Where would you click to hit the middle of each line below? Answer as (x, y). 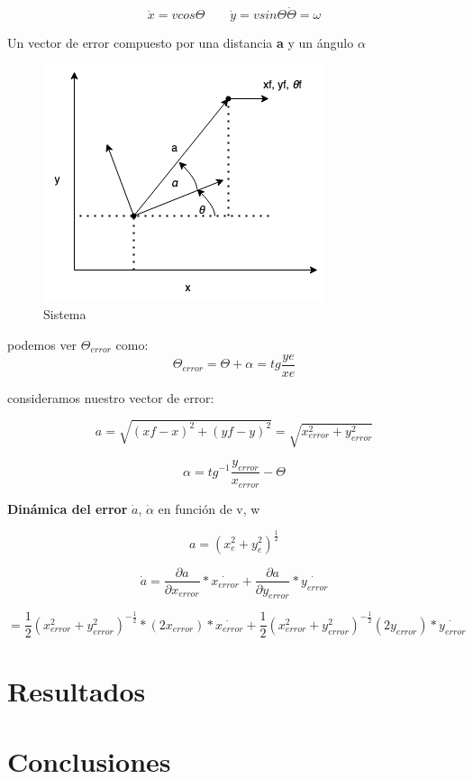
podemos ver (42, 344)
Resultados (77, 690)
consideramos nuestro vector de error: (111, 397)
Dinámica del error (68, 508)
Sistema (65, 314)
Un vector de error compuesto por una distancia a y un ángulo (181, 43)
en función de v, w (209, 508)
